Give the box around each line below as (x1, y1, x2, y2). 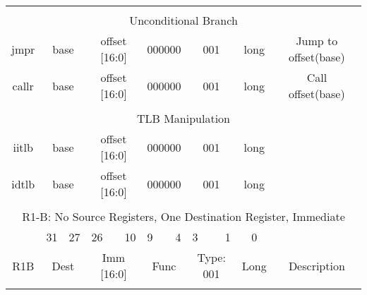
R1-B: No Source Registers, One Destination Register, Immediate (22, 208, 345, 224)
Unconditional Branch (129, 12, 238, 28)
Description (288, 257, 345, 274)
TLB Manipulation (136, 110, 231, 126)
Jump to (296, 32, 338, 49)
